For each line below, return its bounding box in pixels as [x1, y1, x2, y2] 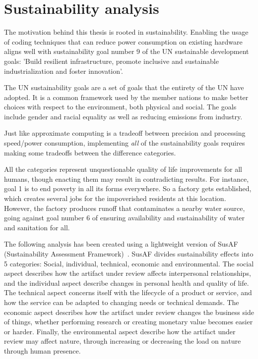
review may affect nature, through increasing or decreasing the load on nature [4, 336, 241, 346]
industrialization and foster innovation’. [4, 65, 123, 76]
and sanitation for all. [4, 222, 70, 232]
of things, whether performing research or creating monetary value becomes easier [4, 316, 253, 327]
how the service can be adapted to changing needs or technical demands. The [4, 297, 239, 307]
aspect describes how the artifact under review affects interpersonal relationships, [4, 268, 251, 278]
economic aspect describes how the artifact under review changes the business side [4, 307, 254, 317]
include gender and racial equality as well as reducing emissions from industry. [4, 111, 243, 121]
